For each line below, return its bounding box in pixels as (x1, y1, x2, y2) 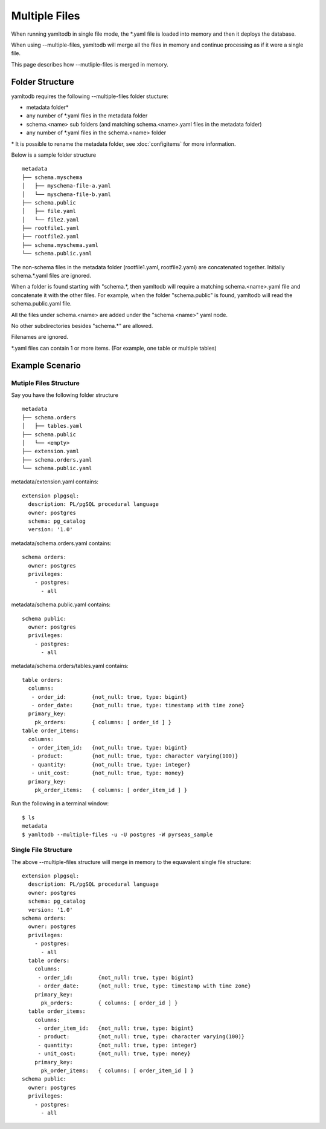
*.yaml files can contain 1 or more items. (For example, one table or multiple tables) (11, 344, 217, 352)
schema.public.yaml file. (11, 300, 72, 307)
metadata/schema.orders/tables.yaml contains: (11, 663, 129, 670)
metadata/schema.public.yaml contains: (11, 601, 111, 608)
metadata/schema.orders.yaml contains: (11, 539, 112, 547)
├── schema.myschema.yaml (22, 241, 99, 248)
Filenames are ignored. (11, 333, 69, 341)
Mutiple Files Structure (11, 379, 80, 387)
